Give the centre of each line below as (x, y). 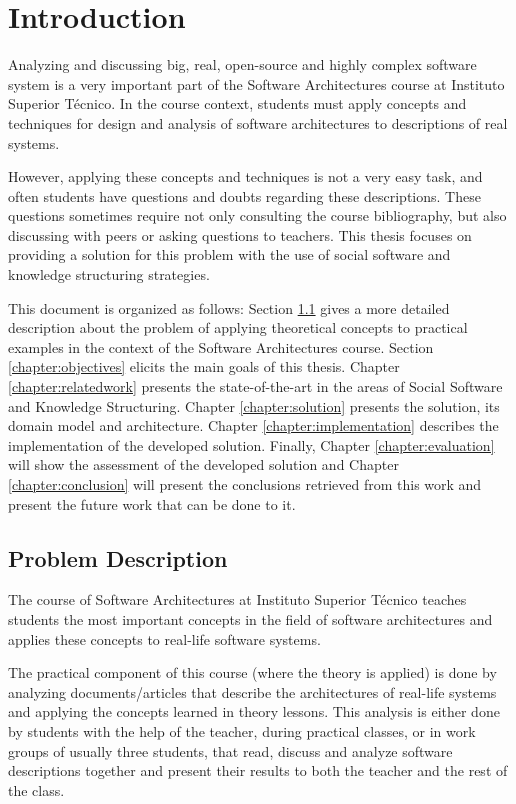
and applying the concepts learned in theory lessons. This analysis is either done (254, 711)
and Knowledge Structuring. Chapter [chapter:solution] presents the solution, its (254, 405)
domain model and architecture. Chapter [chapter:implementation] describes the (253, 425)
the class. (36, 789)
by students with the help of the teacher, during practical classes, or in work (242, 730)
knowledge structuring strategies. (109, 274)
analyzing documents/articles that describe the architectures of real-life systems (252, 691)
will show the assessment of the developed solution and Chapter (203, 464)
